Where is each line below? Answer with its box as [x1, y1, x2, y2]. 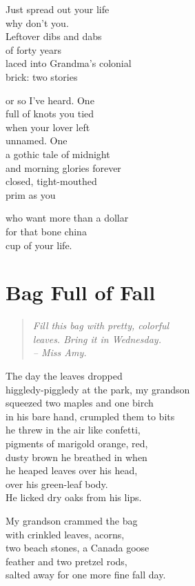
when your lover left [6, 119, 90, 134]
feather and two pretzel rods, [6, 554, 127, 568]
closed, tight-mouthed [6, 174, 97, 188]
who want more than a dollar [6, 211, 129, 225]
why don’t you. [6, 15, 69, 30]
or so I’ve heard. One [6, 92, 94, 107]
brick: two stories [6, 69, 78, 84]
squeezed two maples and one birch [6, 395, 154, 410]
